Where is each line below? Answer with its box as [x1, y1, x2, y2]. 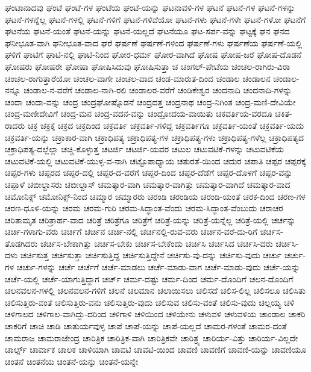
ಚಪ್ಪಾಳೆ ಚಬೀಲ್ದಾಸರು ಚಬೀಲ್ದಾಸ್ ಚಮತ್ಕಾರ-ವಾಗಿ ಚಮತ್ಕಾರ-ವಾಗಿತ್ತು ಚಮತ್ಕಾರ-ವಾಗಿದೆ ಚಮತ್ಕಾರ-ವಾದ [5, 178, 291, 190]
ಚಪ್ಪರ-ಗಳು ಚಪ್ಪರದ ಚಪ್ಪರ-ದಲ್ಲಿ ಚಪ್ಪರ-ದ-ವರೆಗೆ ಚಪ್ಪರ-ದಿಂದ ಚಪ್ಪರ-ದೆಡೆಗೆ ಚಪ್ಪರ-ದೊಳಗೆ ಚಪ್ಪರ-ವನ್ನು [5, 166, 293, 179]
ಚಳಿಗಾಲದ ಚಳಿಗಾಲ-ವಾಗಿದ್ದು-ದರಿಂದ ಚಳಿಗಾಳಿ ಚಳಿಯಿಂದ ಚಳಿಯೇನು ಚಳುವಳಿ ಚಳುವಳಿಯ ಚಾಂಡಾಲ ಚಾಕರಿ [5, 308, 306, 320]
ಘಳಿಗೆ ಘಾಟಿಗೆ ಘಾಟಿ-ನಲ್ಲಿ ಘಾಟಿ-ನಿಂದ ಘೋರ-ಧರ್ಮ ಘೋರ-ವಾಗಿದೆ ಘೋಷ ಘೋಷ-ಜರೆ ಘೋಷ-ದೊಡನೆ [5, 48, 302, 61]
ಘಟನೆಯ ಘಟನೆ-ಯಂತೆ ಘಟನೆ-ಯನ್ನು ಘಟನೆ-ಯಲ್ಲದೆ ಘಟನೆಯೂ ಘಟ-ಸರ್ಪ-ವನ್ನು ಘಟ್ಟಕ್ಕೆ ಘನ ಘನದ [5, 25, 290, 37]
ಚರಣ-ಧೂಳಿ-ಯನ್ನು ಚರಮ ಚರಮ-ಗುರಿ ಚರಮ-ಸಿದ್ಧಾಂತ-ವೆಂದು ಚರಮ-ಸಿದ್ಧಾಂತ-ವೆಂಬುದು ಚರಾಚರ [5, 202, 283, 214]
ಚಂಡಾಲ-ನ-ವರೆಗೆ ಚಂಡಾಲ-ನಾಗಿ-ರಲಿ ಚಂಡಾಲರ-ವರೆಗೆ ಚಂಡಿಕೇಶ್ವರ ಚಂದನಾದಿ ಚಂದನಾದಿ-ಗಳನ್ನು [24, 84, 292, 96]
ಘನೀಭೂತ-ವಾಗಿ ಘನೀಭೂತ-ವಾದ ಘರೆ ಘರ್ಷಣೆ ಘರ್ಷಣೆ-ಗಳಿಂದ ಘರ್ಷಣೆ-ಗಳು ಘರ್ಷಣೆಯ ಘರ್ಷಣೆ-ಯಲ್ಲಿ [5, 36, 303, 49]
